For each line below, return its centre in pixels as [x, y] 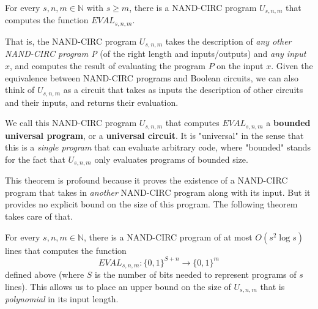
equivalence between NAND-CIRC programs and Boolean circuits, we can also [152, 77]
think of [20, 90]
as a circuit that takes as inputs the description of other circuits [183, 90]
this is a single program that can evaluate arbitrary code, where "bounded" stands [158, 147]
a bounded [288, 123]
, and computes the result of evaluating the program [108, 65]
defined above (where [45, 274]
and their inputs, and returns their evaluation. [92, 102]
